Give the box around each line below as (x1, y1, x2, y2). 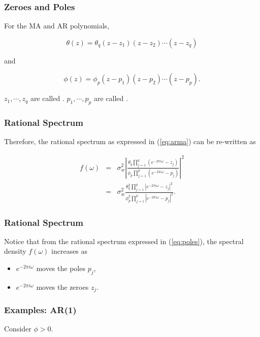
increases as (51, 246, 88, 256)
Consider (4, 323, 31, 334)
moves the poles (36, 263, 85, 274)
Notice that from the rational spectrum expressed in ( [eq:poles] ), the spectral (4, 235, 244, 246)
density (4, 246, 26, 256)
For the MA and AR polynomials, (4, 20, 110, 31)
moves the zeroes (36, 281, 89, 292)
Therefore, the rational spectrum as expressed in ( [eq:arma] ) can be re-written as (4, 136, 256, 147)
